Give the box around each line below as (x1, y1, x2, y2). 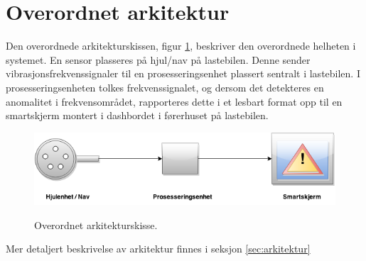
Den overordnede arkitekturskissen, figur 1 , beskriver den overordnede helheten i (6, 38, 356, 53)
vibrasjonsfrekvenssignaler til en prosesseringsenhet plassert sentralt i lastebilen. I (6, 66, 360, 81)
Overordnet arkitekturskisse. (34, 217, 158, 232)
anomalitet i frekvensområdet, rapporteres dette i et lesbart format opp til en (6, 94, 343, 109)
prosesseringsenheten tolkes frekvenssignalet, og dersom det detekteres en (6, 79, 324, 94)
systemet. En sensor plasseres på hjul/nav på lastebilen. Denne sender (6, 52, 311, 67)
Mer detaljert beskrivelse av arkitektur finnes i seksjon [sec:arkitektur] (6, 241, 311, 256)
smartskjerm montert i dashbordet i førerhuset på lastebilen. (6, 108, 269, 123)
